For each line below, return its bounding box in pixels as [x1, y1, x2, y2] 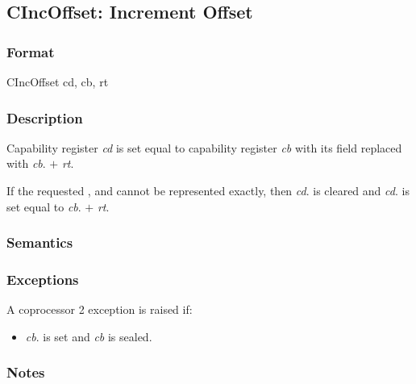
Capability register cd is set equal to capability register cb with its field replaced [6, 139, 402, 156]
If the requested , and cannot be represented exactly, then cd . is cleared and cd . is [6, 182, 410, 198]
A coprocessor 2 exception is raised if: [6, 301, 193, 318]
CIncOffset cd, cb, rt [6, 73, 109, 90]
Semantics [6, 232, 73, 253]
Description [6, 107, 83, 127]
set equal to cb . [6, 198, 81, 215]
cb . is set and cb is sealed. [25, 328, 152, 344]
